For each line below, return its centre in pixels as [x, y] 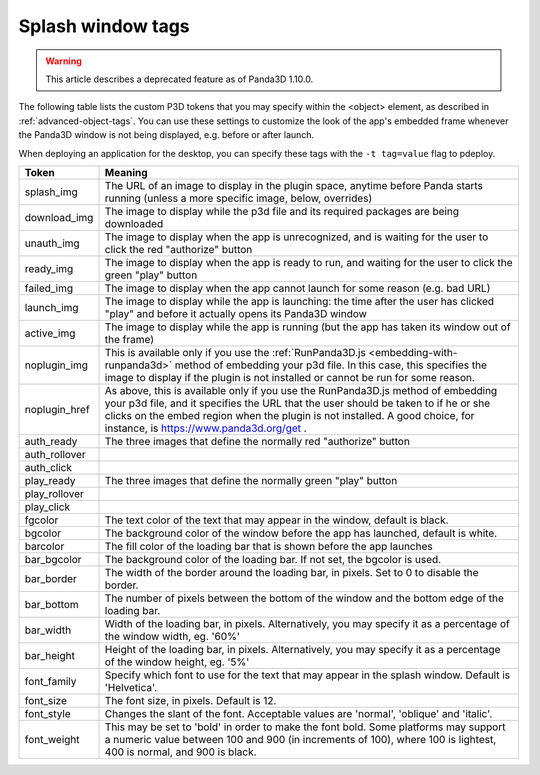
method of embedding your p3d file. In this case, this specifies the [330, 365]
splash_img [51, 192]
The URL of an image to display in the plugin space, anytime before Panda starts [294, 185]
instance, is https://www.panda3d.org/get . [205, 428]
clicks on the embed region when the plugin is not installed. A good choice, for [289, 415]
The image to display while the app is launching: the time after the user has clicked [299, 301]
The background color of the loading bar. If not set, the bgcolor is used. [273, 559]
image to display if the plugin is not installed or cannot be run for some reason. [289, 377]
